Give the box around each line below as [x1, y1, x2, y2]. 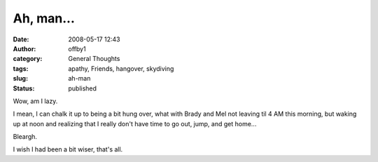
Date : [13, 35, 29, 43]
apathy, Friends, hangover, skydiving [68, 64, 174, 73]
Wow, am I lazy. [13, 97, 58, 105]
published [68, 84, 97, 93]
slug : [13, 74, 28, 83]
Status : [13, 84, 35, 93]
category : [13, 55, 43, 63]
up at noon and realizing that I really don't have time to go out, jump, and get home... [13, 119, 257, 128]
